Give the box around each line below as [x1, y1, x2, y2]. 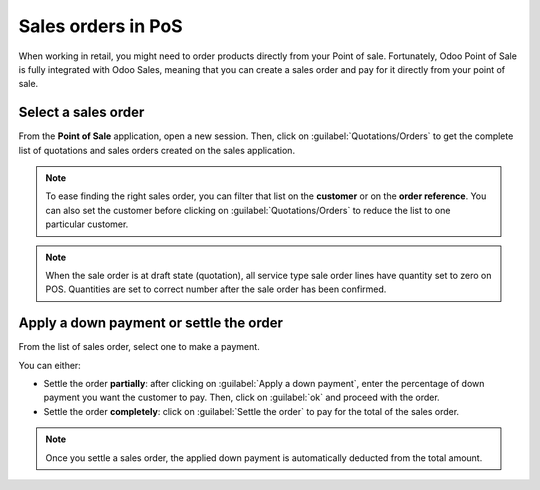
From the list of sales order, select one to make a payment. [18, 341, 260, 353]
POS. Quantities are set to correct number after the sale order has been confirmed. [45, 283, 387, 295]
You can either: [18, 359, 82, 371]
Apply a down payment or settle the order [18, 315, 284, 332]
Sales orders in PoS [18, 15, 184, 37]
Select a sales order [18, 104, 145, 121]
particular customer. [45, 218, 129, 230]
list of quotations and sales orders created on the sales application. [18, 144, 295, 156]
